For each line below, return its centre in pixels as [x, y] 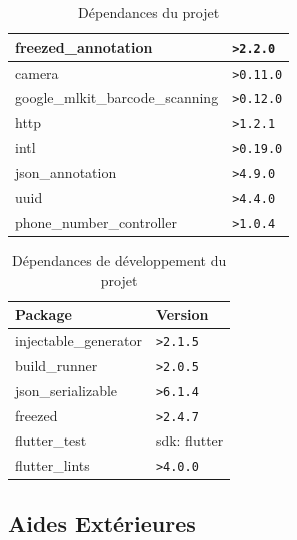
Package [43, 314]
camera [37, 72]
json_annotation [66, 172]
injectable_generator [78, 340]
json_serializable [66, 389]
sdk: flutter [189, 439]
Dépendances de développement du [119, 260]
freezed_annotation [84, 46]
